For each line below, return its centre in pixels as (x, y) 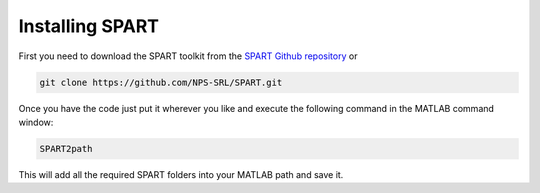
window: (36, 122)
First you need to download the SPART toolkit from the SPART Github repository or (188, 56)
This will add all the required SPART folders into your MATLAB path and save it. (181, 174)
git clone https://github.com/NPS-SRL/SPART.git (161, 82)
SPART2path (66, 148)
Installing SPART (89, 26)
